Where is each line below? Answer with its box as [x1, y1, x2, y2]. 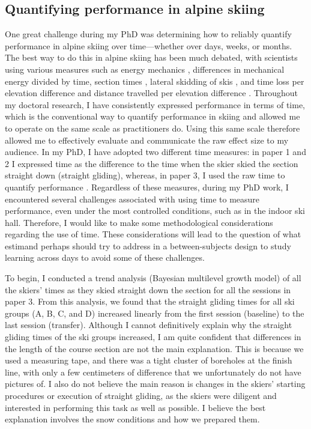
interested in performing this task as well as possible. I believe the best [5, 401, 266, 413]
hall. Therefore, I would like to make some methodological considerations [5, 216, 273, 228]
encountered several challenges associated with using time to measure [5, 192, 260, 205]
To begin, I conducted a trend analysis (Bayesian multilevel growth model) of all [5, 272, 301, 284]
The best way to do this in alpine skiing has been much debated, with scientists [5, 51, 298, 64]
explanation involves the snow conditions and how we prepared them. [5, 413, 260, 425]
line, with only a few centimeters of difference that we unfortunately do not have [5, 365, 301, 378]
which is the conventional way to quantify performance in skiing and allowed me [5, 110, 300, 123]
